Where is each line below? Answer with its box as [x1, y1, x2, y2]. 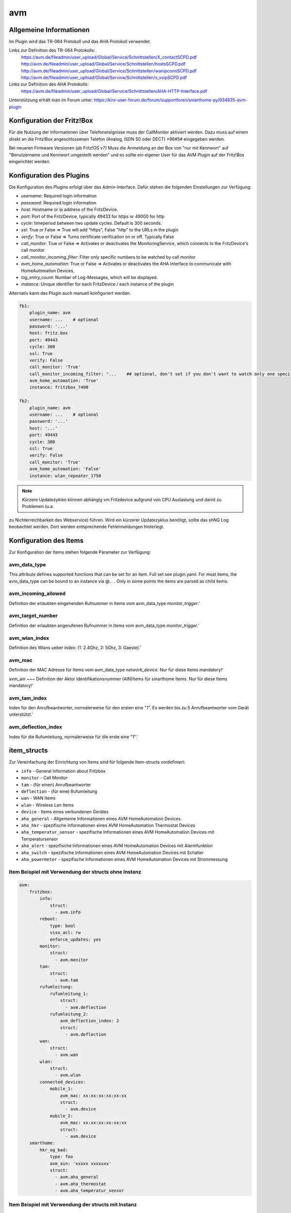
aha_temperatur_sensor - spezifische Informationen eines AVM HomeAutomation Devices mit [21, 829, 214, 835]
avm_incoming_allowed [9, 590, 65, 597]
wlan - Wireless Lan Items [21, 802, 74, 808]
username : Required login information [21, 193, 97, 199]
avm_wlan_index [9, 635, 49, 641]
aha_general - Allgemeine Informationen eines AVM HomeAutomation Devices [21, 816, 181, 821]
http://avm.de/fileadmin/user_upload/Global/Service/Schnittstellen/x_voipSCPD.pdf [21, 75, 187, 81]
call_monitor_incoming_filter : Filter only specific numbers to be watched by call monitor [21, 254, 196, 260]
